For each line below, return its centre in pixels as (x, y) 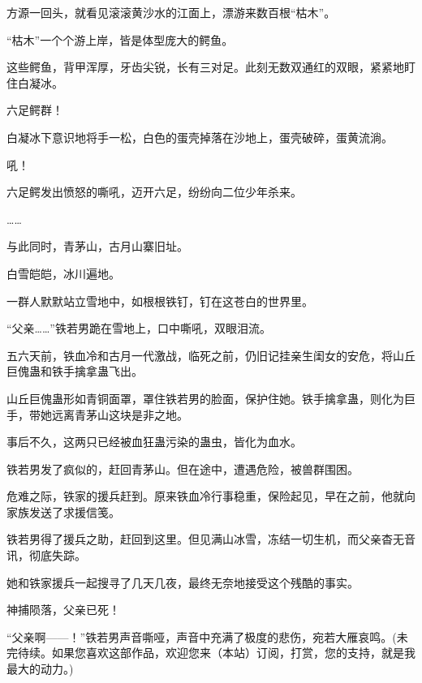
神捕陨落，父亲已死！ (63, 610)
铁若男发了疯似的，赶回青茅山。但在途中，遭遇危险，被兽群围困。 (183, 468)
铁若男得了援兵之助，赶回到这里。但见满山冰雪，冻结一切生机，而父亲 (194, 539)
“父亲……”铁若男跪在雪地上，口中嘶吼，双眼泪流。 (139, 328)
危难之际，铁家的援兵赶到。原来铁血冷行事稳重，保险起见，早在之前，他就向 (211, 496)
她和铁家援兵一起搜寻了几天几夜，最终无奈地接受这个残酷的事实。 (183, 582)
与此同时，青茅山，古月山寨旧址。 (97, 246)
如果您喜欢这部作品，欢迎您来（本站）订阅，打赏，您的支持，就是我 (233, 653)
